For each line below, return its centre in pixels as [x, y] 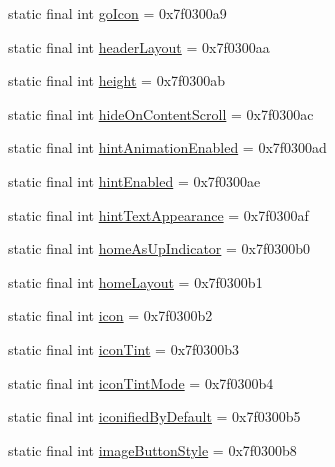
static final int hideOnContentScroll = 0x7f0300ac [161, 113]
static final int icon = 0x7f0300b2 [110, 315]
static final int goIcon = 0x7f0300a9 [117, 13]
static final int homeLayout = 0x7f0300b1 [135, 281]
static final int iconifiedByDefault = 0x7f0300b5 [154, 416]
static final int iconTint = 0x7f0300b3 [124, 348]
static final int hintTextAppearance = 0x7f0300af [158, 214]
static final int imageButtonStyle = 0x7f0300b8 [152, 449]
